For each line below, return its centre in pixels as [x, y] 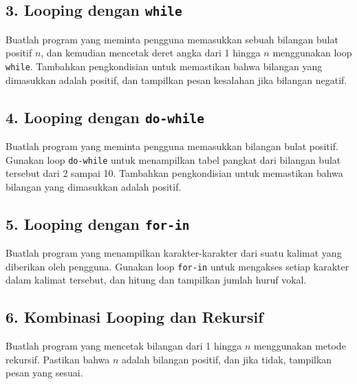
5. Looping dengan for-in [98, 223]
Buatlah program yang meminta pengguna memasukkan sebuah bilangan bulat [172, 39]
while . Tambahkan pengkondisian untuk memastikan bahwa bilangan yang [164, 66]
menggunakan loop [312, 53]
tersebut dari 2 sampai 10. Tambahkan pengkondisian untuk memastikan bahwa [174, 173]
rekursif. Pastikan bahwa [58, 359]
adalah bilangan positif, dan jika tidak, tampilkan [227, 359]
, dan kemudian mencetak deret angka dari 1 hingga [151, 53]
